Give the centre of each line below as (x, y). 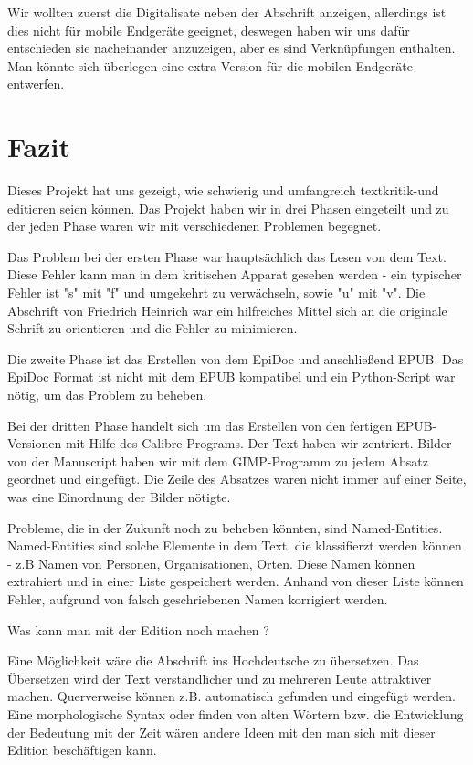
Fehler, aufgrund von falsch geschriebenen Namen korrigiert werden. (198, 598)
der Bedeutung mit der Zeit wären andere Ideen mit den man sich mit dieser (221, 732)
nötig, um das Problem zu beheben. (107, 395)
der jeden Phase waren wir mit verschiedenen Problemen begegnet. (194, 226)
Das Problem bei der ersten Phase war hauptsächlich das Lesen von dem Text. (227, 256)
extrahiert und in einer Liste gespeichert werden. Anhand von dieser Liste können (236, 581)
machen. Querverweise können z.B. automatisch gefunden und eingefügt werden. (231, 696)
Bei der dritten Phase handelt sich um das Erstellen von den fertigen (200, 425)
